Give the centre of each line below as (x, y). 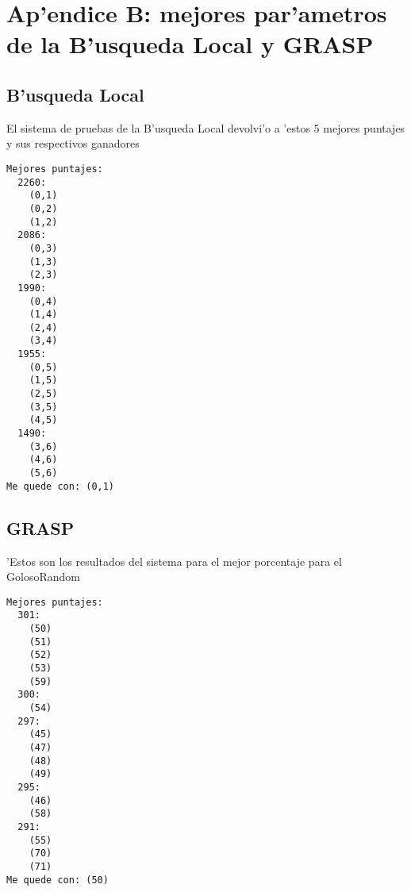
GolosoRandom (43, 577)
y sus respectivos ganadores (73, 143)
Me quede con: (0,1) (61, 486)
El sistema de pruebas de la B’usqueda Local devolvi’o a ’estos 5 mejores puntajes (206, 127)
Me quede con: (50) (58, 880)
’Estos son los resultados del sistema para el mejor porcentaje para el (174, 561)
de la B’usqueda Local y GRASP (190, 44)
